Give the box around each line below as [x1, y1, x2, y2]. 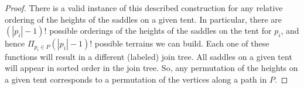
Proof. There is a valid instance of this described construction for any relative [5, 2, 283, 13]
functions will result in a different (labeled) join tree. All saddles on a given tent [5, 50, 292, 62]
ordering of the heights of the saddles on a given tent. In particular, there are [5, 13, 282, 25]
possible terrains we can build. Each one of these [94, 37, 269, 49]
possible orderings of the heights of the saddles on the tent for [49, 24, 272, 37]
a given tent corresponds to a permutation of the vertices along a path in [5, 73, 267, 85]
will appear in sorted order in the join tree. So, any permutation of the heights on [5, 62, 298, 74]
